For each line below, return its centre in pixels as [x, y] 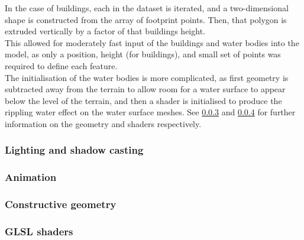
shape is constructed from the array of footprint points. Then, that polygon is [146, 19]
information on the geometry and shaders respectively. [103, 123]
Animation [31, 177]
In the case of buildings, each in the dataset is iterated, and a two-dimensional [147, 8]
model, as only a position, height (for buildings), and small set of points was [143, 54]
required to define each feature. [61, 65]
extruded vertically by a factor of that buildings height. [105, 31]
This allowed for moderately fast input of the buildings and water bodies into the [152, 42]
